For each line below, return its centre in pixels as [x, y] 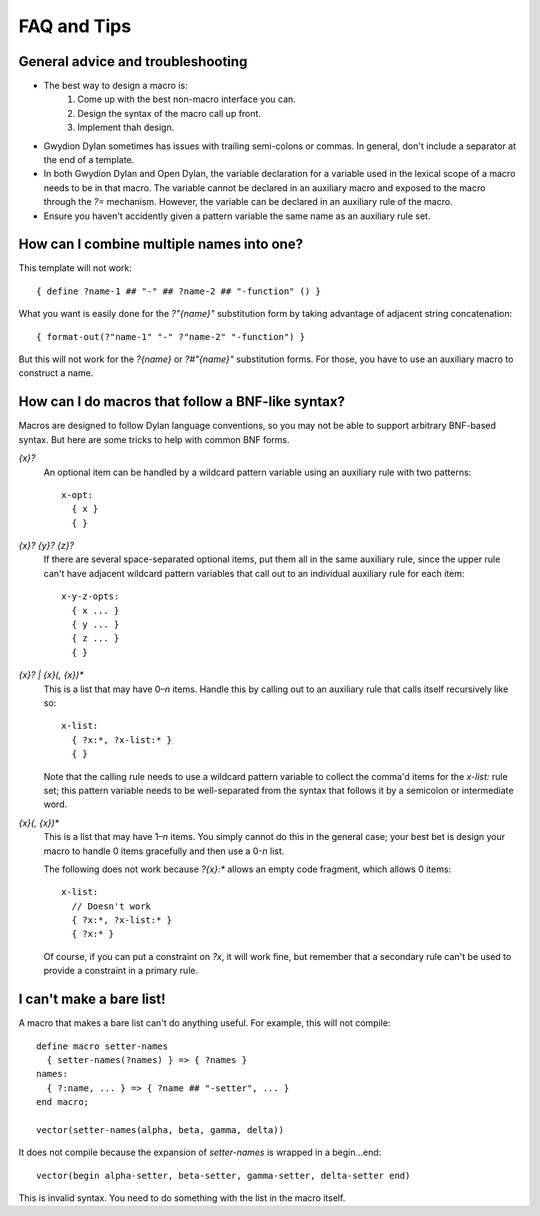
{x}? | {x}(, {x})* [51, 675]
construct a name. [56, 373]
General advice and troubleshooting [133, 61]
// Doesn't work [111, 906]
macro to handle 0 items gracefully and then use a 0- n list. [164, 851]
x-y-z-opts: [90, 596]
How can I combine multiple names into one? [161, 244]
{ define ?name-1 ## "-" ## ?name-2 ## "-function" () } [179, 291]
